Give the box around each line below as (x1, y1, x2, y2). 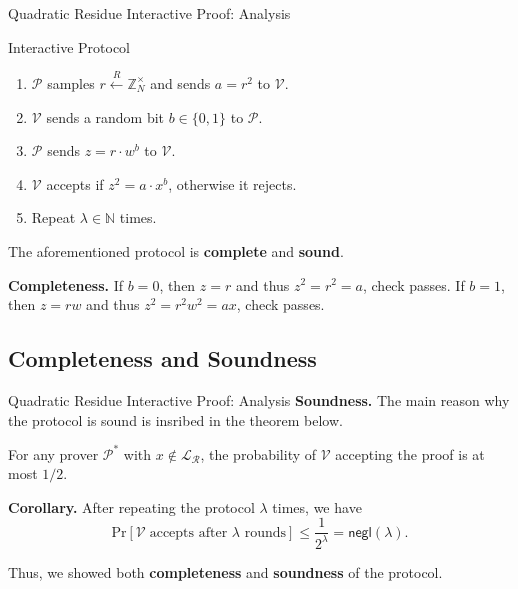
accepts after (149, 525, 228, 540)
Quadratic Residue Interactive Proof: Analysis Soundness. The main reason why (8, 389, 510, 410)
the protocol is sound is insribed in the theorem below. (8, 409, 343, 430)
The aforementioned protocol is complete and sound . (8, 240, 344, 261)
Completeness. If (8, 274, 124, 295)
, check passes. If (362, 274, 465, 295)
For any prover (8, 443, 99, 464)
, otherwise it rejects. (168, 173, 297, 194)
